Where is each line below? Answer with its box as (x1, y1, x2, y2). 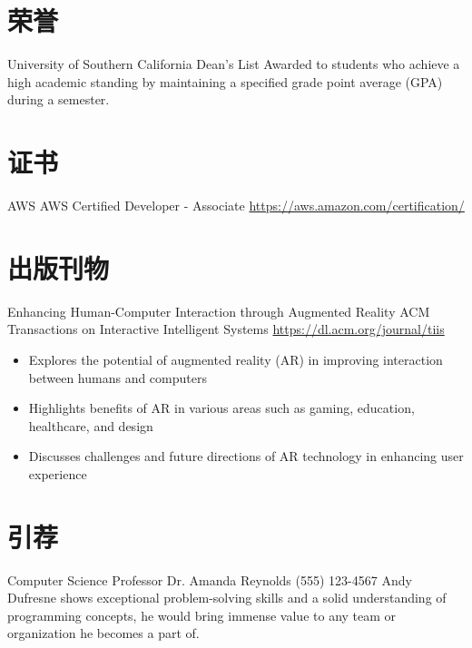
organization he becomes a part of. (7, 623, 200, 643)
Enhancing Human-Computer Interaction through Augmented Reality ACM (7, 301, 430, 320)
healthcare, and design (28, 416, 153, 435)
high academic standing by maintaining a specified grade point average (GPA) (7, 72, 443, 91)
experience (28, 464, 87, 483)
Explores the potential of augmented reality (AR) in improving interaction (28, 349, 443, 368)
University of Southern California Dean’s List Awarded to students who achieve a (7, 54, 460, 74)
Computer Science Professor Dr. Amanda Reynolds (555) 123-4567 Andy (7, 570, 412, 589)
